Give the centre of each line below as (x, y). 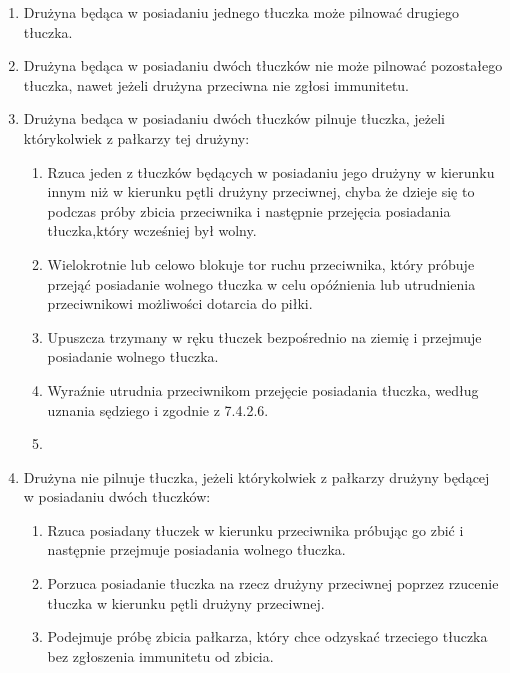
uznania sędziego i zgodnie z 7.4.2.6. (158, 409)
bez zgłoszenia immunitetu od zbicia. (160, 655)
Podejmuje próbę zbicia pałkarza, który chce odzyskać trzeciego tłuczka (267, 636)
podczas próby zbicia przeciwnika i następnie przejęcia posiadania (249, 210)
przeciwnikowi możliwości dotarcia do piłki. (180, 303)
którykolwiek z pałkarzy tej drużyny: (136, 137)
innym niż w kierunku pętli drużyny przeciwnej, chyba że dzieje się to (261, 191)
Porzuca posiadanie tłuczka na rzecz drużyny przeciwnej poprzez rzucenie (273, 583)
